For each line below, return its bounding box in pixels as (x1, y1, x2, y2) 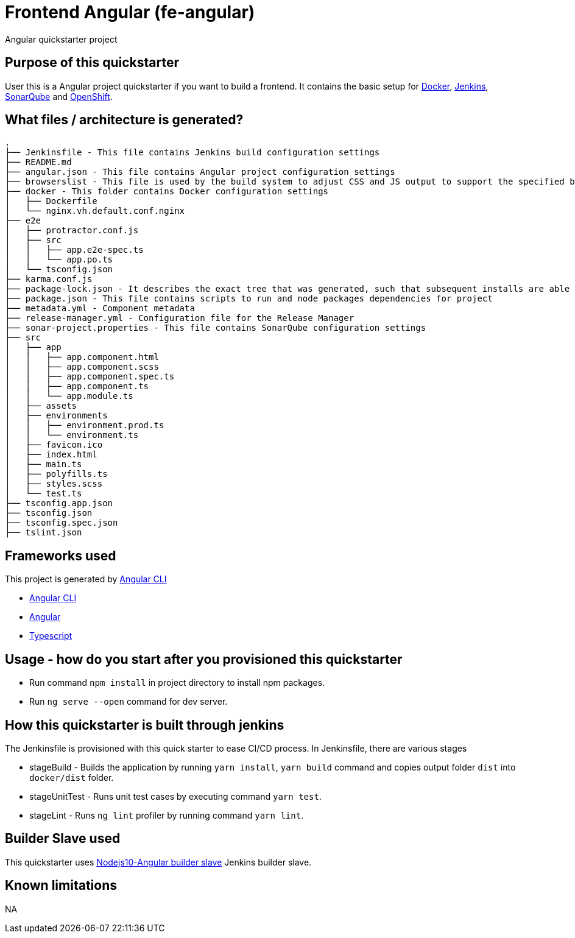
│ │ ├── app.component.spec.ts (5, 372, 175, 382)
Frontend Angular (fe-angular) (5, 2, 255, 23)
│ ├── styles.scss (5, 479, 103, 489)
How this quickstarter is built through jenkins (5, 717, 284, 733)
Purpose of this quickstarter (5, 55, 179, 71)
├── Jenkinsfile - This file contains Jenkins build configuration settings (5, 147, 380, 158)
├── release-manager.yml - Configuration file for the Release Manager (5, 313, 355, 323)
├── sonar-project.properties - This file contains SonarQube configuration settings (5, 323, 426, 333)
